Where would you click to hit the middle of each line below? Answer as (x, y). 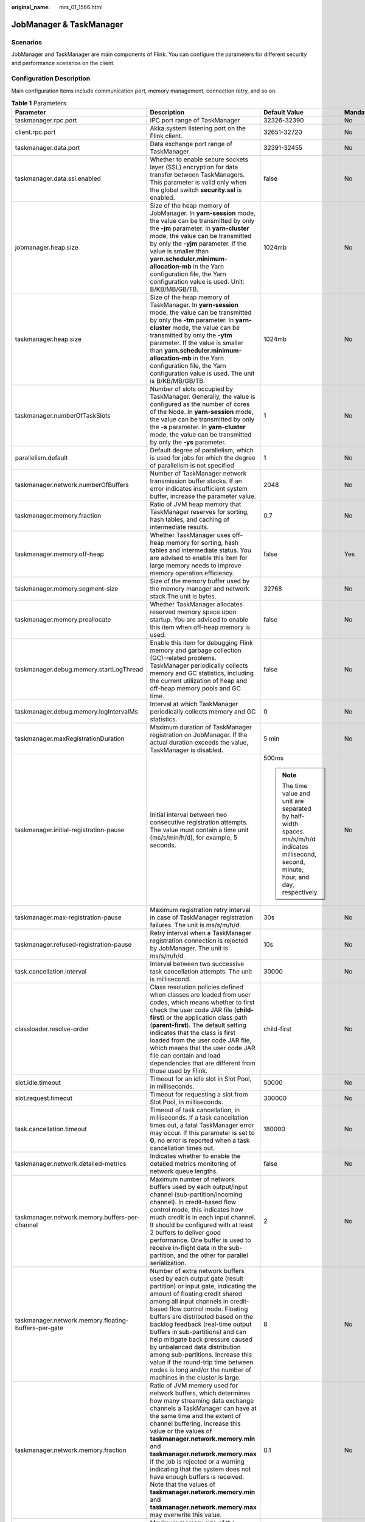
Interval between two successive (197, 964)
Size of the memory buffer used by (200, 581)
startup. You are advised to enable (199, 620)
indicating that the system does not (200, 1469)
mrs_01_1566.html (81, 7)
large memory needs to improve (196, 566)
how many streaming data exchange (202, 1401)
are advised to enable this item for (199, 558)
